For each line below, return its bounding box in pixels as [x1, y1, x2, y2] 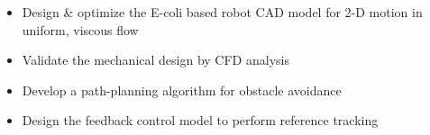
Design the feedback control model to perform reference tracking [22, 111, 379, 130]
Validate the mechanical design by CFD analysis [22, 50, 289, 69]
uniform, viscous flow [22, 20, 139, 39]
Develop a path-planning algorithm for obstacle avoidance [22, 80, 342, 99]
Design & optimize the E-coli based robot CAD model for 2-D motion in [22, 3, 423, 21]
